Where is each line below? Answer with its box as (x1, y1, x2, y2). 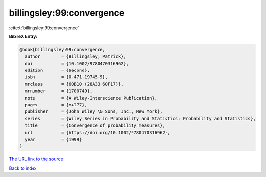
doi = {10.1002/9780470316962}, (25, 61, 129, 66)
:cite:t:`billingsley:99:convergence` (9, 25, 80, 31)
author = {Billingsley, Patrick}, (25, 54, 127, 59)
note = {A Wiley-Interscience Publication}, (25, 95, 158, 101)
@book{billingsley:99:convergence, (19, 47, 105, 52)
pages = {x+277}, (25, 102, 87, 108)
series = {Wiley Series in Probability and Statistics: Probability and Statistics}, (25, 116, 256, 121)
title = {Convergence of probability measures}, (25, 123, 165, 128)
